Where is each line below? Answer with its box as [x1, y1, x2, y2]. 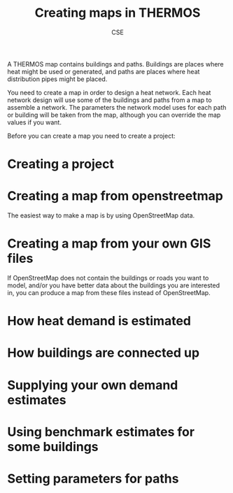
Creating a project [7, 156, 114, 172]
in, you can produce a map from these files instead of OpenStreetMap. [7, 289, 211, 296]
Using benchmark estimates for [7, 424, 195, 440]
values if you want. [7, 117, 62, 127]
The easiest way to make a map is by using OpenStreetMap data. [7, 211, 195, 220]
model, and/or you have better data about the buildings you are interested [7, 281, 220, 290]
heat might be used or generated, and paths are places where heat [7, 67, 200, 76]
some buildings [7, 438, 99, 455]
